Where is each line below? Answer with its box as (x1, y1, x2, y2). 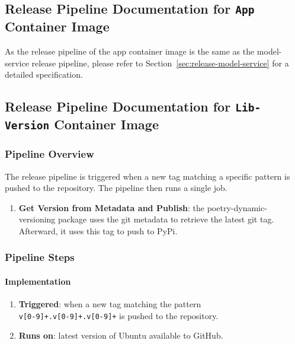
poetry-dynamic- (207, 201, 267, 214)
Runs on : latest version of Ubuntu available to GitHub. (18, 329, 223, 342)
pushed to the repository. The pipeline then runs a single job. (5, 181, 227, 194)
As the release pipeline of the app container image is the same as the (5, 45, 255, 58)
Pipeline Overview (5, 146, 94, 161)
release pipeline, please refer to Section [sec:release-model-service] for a (31, 56, 289, 69)
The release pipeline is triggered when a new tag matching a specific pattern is (5, 170, 290, 182)
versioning (18, 213, 56, 225)
